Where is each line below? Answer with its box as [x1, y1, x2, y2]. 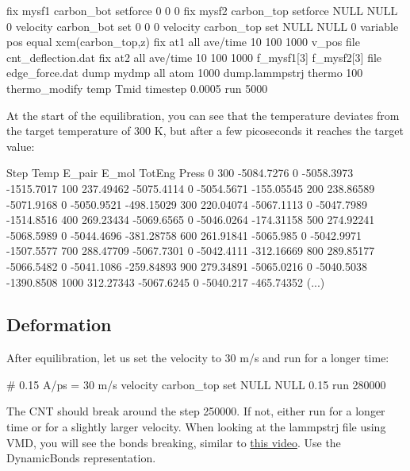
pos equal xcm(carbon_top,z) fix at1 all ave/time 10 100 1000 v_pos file [6, 33, 360, 50]
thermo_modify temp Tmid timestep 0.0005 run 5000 [6, 79, 268, 96]
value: [6, 137, 35, 154]
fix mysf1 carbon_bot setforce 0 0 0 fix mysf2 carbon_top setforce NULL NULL [6, 2, 398, 18]
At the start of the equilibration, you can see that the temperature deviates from [6, 106, 400, 123]
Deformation [6, 312, 112, 337]
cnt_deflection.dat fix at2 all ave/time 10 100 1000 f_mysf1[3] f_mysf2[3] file [6, 48, 382, 65]
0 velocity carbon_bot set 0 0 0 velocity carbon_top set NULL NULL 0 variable [6, 17, 399, 34]
